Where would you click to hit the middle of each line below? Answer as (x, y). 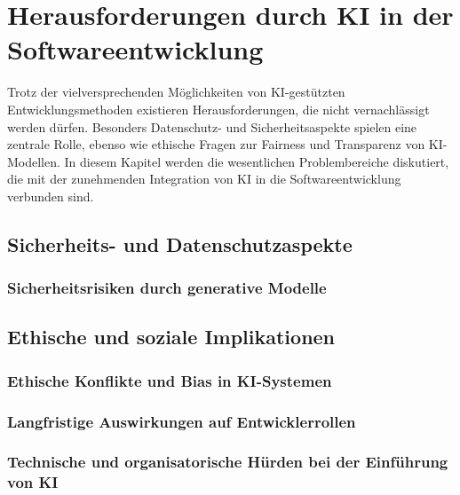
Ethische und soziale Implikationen (171, 337)
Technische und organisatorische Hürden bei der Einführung (228, 462)
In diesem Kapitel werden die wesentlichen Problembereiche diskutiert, (257, 161)
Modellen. (34, 161)
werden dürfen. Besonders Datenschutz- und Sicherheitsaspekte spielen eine (212, 126)
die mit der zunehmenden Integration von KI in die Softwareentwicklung (204, 179)
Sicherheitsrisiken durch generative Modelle (167, 288)
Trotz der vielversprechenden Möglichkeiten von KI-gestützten (176, 92)
